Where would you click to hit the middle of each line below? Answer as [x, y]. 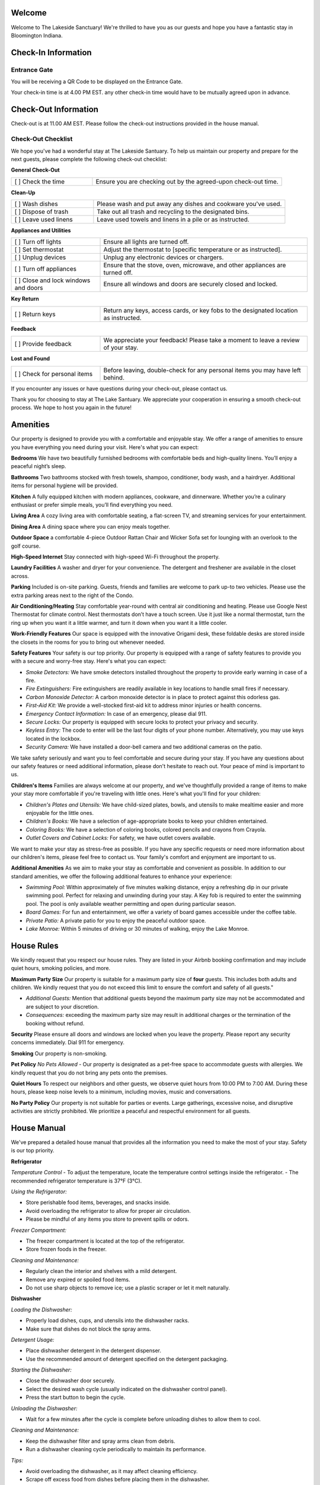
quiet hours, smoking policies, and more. [61, 968]
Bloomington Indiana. [37, 35]
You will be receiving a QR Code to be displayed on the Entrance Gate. [97, 82]
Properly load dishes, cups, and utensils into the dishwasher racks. [108, 1320]
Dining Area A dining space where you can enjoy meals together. [91, 526]
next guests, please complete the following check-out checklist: [89, 159]
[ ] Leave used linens [44, 220]
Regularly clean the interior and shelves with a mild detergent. [101, 1271]
